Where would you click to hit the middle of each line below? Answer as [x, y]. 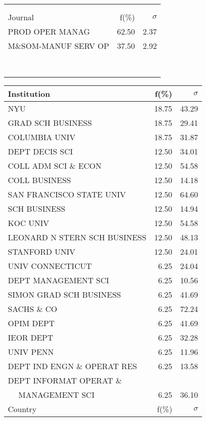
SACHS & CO [33, 309]
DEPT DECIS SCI [40, 151]
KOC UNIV [29, 223]
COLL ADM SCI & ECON [55, 166]
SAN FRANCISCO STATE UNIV [67, 194]
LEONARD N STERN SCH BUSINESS [77, 237]
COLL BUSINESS [40, 180]
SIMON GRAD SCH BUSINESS [65, 294]
